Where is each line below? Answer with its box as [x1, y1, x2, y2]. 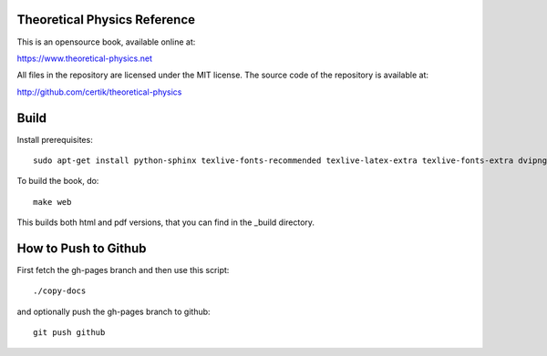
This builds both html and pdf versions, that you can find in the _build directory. [16, 217, 315, 228]
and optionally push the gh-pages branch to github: [16, 306, 211, 317]
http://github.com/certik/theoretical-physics [16, 86, 182, 97]
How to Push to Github [16, 240, 147, 256]
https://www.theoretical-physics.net [16, 53, 153, 64]
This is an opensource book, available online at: [16, 36, 196, 47]
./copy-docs [33, 286, 87, 296]
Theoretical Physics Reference [16, 12, 196, 27]
